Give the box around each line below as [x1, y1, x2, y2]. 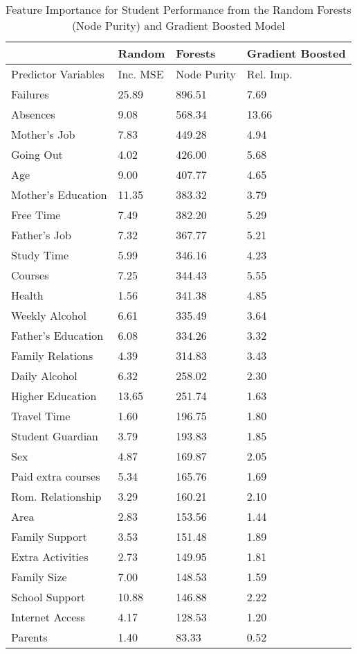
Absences [11, 106, 55, 122]
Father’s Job [11, 227, 71, 243]
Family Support [11, 528, 87, 544]
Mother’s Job [11, 126, 75, 142]
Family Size [11, 569, 67, 585]
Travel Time [11, 408, 71, 424]
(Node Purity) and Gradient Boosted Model [71, 17, 285, 33]
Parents [11, 629, 48, 645]
